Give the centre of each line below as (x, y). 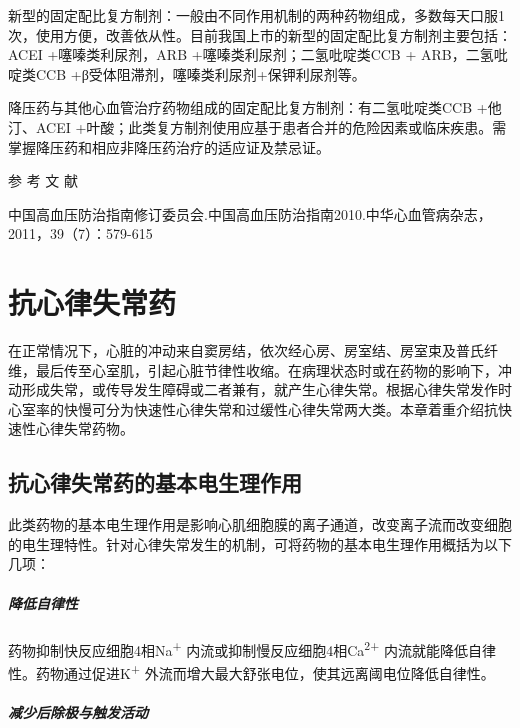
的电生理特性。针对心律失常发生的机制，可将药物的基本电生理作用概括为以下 (260, 543)
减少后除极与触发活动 (78, 711)
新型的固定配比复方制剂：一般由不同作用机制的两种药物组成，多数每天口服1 (256, 15)
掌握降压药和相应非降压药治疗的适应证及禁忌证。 (169, 146)
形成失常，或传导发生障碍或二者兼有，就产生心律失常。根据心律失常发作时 (266, 389)
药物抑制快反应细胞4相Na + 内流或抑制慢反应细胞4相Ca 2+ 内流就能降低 (238, 648)
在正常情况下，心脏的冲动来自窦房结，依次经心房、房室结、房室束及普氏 (246, 350)
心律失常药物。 (84, 428)
